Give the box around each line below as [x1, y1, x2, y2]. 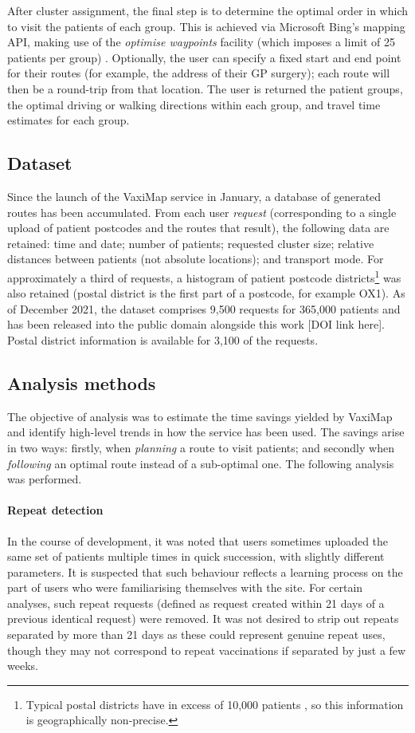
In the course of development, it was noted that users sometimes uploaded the [7, 532, 389, 549]
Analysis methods [7, 370, 156, 395]
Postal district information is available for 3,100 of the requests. [7, 331, 319, 348]
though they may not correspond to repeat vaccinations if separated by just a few [7, 641, 406, 658]
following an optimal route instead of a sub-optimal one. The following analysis [7, 455, 394, 471]
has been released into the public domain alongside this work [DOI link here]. [7, 316, 385, 333]
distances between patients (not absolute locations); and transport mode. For [7, 250, 384, 267]
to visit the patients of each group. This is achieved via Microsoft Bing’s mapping [7, 18, 405, 34]
